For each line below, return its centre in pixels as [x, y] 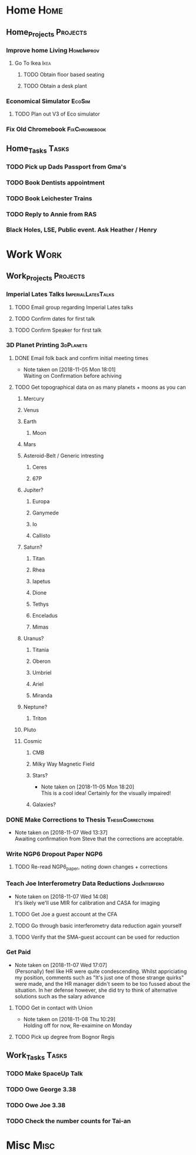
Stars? [40, 775]
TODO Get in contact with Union [54, 1008]
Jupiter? [33, 490]
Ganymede [45, 513]
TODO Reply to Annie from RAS [52, 214]
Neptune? [35, 707]
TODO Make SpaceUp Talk [45, 1074]
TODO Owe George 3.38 [41, 1090]
